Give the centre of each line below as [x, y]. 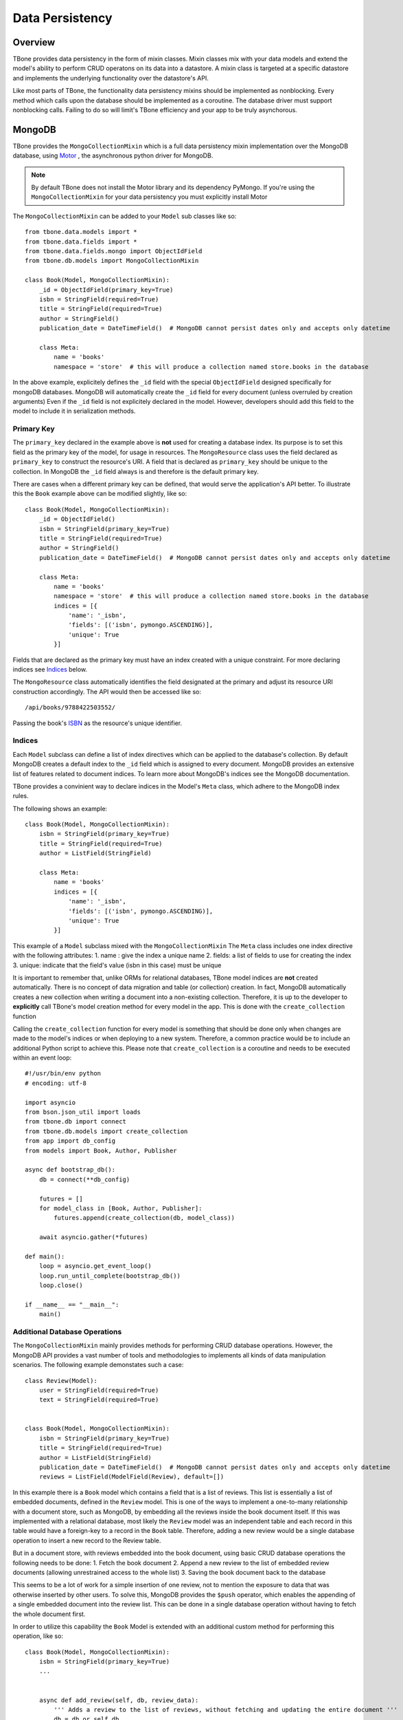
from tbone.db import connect [76, 1122]
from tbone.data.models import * [81, 232]
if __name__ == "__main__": [72, 1304]
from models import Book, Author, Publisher [101, 1150]
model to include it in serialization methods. [74, 411]
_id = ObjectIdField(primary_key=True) [106, 290]
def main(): [45, 1256]
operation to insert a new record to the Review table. [87, 1540]
